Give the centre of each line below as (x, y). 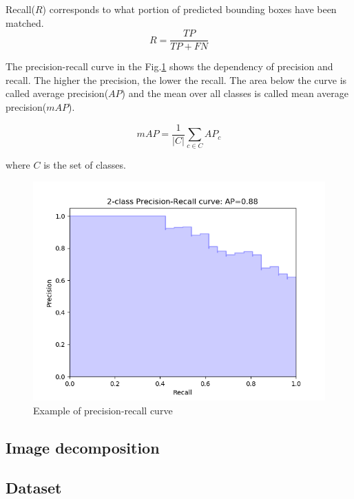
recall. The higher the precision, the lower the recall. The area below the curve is (176, 79)
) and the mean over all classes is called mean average (235, 93)
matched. (25, 22)
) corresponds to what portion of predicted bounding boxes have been (189, 9)
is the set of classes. (85, 165)
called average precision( (57, 93)
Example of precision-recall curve (103, 410)
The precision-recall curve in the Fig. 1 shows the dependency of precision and (169, 66)
